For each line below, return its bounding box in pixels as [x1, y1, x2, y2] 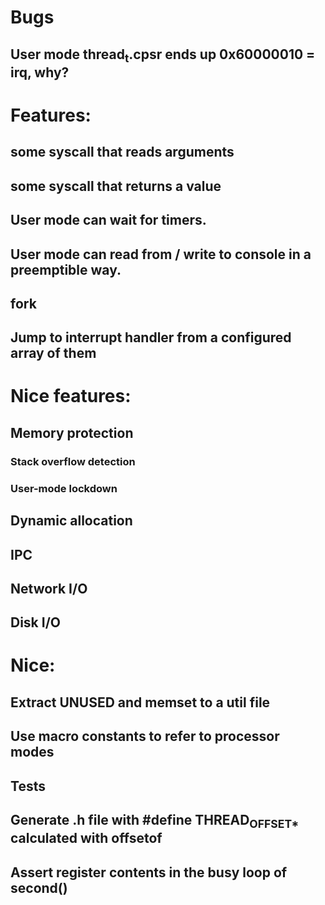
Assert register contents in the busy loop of [10, 864, 288, 881]
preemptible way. [10, 261, 122, 278]
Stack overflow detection [10, 454, 136, 468]
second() [10, 879, 68, 896]
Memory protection [10, 424, 134, 441]
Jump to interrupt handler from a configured [10, 329, 292, 346]
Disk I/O [10, 614, 62, 631]
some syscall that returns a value [10, 177, 222, 195]
